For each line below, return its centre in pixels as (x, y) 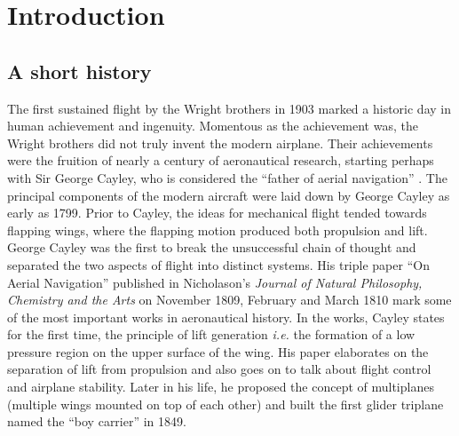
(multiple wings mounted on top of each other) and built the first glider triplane (226, 404)
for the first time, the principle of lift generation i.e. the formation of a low (211, 334)
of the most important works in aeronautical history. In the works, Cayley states (226, 317)
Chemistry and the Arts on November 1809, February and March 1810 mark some (229, 300)
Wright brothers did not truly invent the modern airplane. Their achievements (220, 143)
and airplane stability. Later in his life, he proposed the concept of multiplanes (221, 387)
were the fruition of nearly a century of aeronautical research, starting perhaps (221, 160)
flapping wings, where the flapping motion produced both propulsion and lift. (218, 230)
